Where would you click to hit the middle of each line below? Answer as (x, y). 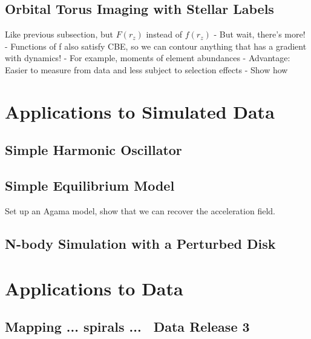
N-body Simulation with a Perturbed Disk (140, 243)
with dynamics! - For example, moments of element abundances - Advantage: (148, 58)
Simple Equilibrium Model (90, 186)
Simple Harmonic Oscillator (93, 150)
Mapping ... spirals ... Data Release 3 (127, 327)
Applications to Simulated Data (140, 111)
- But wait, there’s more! (260, 34)
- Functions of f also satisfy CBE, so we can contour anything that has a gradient (156, 46)
